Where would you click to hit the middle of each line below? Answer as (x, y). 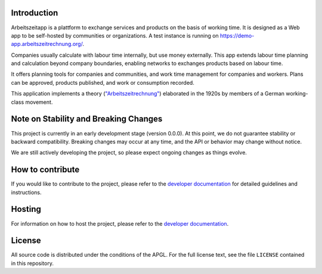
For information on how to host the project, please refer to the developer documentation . (120, 223)
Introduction (35, 13)
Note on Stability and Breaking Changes (87, 119)
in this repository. (32, 263)
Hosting (26, 209)
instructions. (26, 192)
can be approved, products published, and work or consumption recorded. (103, 82)
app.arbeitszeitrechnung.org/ (47, 44)
